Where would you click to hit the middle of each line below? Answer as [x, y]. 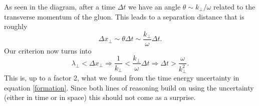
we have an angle [154, 6]
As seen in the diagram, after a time [60, 6]
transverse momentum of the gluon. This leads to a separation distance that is [124, 16]
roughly [16, 26]
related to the [234, 6]
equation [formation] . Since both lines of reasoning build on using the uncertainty [129, 87]
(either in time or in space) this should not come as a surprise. [100, 97]
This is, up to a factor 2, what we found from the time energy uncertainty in [122, 78]
